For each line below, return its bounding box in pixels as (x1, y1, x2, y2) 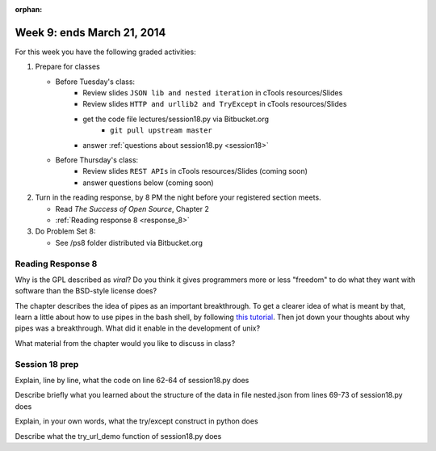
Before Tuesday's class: (55, 77, 136, 86)
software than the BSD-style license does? (15, 286, 157, 296)
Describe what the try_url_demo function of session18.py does (15, 431, 222, 440)
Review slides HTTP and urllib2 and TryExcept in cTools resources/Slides (82, 99, 347, 109)
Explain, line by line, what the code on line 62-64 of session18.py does (15, 376, 249, 385)
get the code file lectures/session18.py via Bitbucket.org (82, 114, 270, 124)
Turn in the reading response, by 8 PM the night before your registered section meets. (35, 192, 322, 202)
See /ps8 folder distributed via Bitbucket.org (55, 238, 203, 247)
